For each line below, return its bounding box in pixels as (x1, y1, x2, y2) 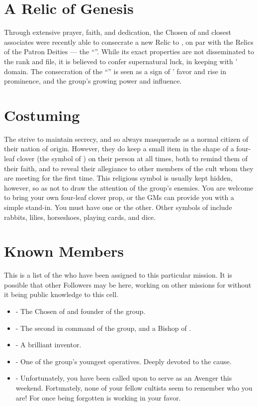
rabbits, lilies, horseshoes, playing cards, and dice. (4, 211, 156, 222)
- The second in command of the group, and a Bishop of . (15, 322, 191, 333)
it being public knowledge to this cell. (4, 289, 118, 300)
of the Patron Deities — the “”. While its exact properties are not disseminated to (4, 46, 254, 57)
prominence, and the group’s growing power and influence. (4, 76, 182, 86)
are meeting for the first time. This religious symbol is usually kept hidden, (4, 173, 233, 183)
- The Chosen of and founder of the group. (15, 306, 146, 316)
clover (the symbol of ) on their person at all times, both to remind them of (17, 153, 248, 163)
